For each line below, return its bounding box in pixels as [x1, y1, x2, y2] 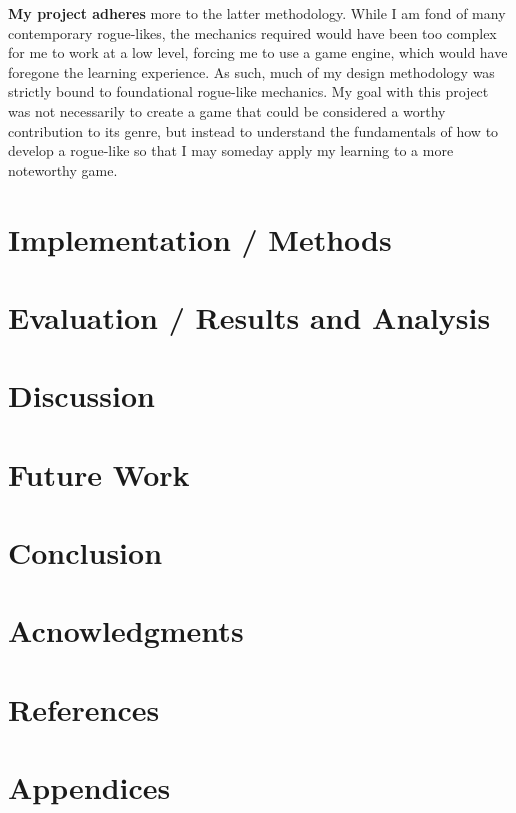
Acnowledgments [8, 610, 244, 651]
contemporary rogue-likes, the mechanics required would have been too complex [8, 22, 497, 43]
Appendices [8, 767, 171, 808]
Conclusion [8, 532, 163, 573]
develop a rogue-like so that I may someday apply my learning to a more [8, 140, 454, 161]
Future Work [8, 453, 190, 494]
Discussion [8, 375, 155, 416]
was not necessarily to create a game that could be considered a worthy [8, 100, 446, 121]
